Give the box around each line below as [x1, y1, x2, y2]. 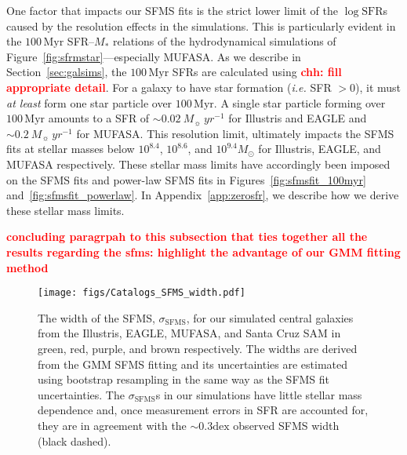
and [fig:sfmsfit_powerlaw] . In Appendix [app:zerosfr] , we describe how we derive [6, 187, 399, 203]
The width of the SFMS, [38, 309, 155, 326]
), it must [355, 78, 402, 95]
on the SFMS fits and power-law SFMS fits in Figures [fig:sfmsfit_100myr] [6, 171, 366, 187]
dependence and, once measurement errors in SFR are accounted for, [38, 402, 369, 418]
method [6, 259, 49, 275]
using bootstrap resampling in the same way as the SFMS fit [38, 371, 330, 388]
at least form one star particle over [6, 94, 173, 111]
